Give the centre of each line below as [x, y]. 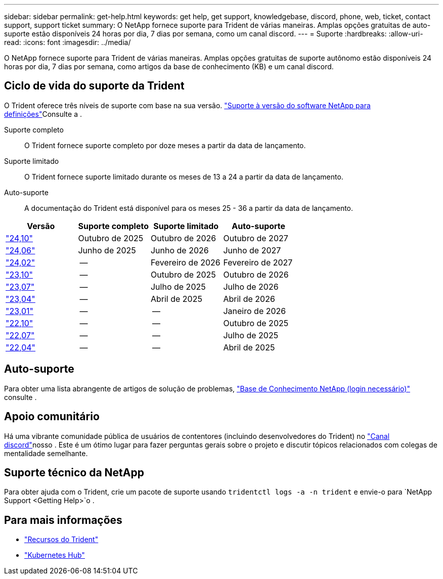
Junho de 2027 [252, 250]
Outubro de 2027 [256, 238]
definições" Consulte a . [43, 114]
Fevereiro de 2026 [185, 262]
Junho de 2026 [180, 250]
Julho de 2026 [251, 286]
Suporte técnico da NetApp [74, 472]
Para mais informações [63, 520]
